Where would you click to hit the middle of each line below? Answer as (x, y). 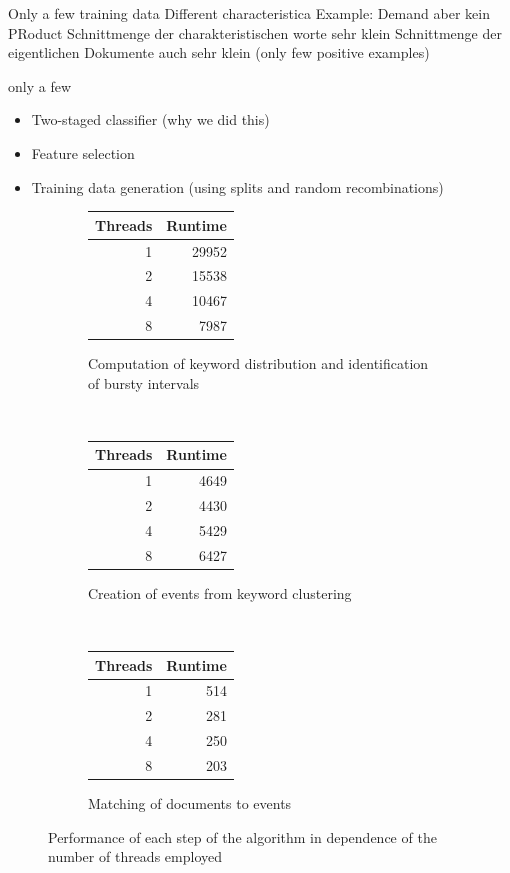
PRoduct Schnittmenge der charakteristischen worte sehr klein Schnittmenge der (255, 32)
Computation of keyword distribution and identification (258, 363)
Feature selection (83, 152)
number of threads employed (135, 856)
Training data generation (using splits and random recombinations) (237, 186)
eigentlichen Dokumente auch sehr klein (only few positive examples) (219, 52)
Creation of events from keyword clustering (220, 592)
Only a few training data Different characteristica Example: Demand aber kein (249, 13)
